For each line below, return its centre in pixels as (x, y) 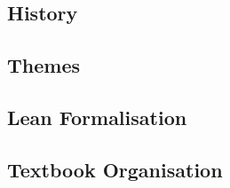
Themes (44, 65)
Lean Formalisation (97, 117)
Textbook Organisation (115, 169)
